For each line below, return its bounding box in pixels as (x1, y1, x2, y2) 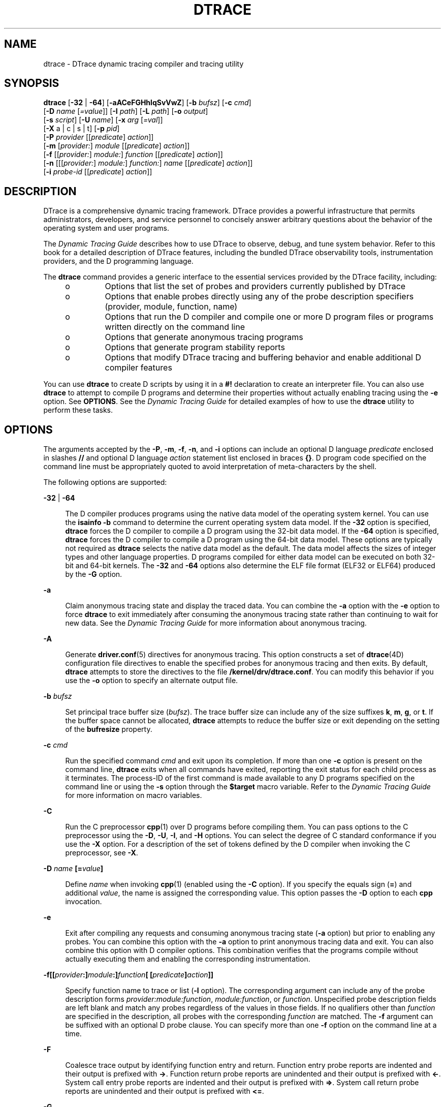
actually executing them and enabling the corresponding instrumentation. (65, 955, 310, 964)
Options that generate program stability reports (105, 342, 285, 353)
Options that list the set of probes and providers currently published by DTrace (105, 281, 406, 292)
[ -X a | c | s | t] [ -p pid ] (43, 124, 120, 133)
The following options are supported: (43, 478, 167, 487)
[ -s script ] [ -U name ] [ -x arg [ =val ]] (43, 115, 163, 125)
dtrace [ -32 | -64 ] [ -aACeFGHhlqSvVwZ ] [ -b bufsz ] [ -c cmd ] (43, 98, 251, 107)
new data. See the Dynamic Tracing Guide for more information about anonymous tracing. (65, 619, 367, 628)
